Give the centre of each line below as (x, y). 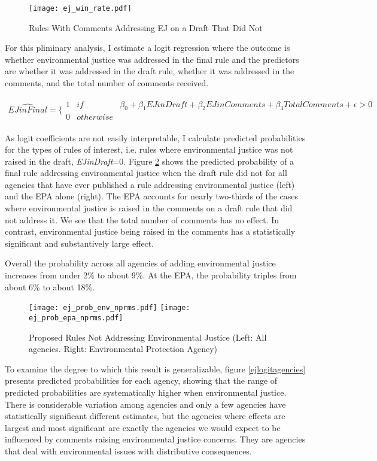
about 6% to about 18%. (50, 286)
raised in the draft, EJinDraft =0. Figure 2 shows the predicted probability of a (150, 161)
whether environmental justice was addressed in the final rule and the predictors (152, 59)
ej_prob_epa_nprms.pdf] (76, 318)
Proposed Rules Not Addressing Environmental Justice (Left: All (148, 337)
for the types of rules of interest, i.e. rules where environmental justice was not (149, 149)
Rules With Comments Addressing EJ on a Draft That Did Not (146, 27)
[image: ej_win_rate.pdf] (80, 8)
